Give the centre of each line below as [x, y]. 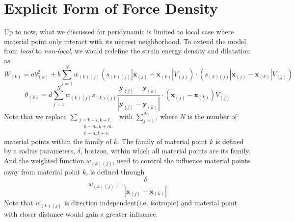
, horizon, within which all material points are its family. [165, 151]
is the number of [212, 116]
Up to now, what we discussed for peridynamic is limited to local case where [119, 32]
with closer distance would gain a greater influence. [81, 213]
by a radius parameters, [40, 151]
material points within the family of [58, 141]
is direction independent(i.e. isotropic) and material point [151, 202]
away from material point [42, 172]
